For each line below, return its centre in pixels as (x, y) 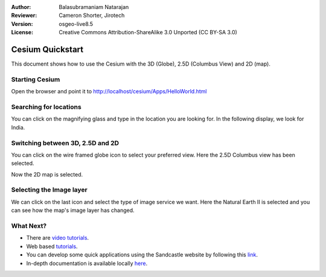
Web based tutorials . (52, 246)
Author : (21, 7)
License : (22, 33)
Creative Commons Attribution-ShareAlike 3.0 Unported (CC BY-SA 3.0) (148, 33)
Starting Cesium (36, 79)
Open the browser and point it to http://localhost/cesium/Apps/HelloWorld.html (109, 92)
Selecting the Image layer (49, 190)
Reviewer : (24, 16)
